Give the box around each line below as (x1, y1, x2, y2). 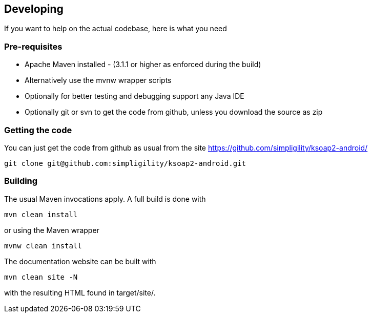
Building (4, 176, 38, 186)
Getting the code (4, 124, 72, 135)
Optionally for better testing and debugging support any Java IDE (25, 92, 244, 101)
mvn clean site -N (4, 272, 78, 281)
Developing (4, 3, 64, 15)
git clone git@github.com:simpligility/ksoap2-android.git (4, 159, 246, 167)
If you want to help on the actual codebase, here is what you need (4, 24, 227, 33)
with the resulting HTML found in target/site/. (4, 288, 156, 297)
